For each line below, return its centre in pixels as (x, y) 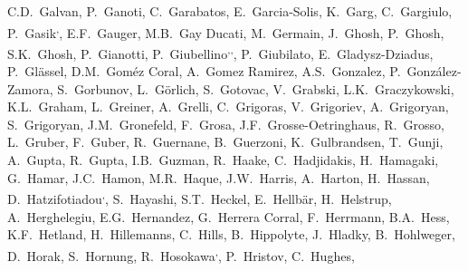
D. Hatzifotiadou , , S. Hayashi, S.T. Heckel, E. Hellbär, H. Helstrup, (200, 197)
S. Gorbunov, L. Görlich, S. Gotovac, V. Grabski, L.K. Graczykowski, (256, 88)
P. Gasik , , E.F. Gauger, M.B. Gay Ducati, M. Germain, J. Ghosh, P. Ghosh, (226, 31)
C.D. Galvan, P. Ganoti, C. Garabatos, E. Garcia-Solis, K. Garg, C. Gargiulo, (230, 11)
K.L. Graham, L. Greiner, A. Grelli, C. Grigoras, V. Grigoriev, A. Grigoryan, (228, 106)
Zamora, (30, 88)
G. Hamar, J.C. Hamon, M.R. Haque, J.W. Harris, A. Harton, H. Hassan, (219, 177)
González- (434, 71)
